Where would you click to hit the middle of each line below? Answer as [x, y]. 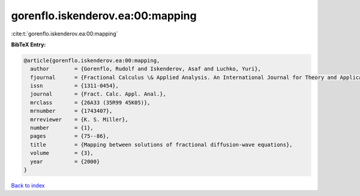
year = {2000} [65, 161]
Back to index [28, 185]
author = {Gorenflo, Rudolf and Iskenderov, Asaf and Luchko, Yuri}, [145, 69]
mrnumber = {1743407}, [71, 111]
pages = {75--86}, [70, 136]
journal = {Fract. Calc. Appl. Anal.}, [98, 94]
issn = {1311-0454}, [75, 86]
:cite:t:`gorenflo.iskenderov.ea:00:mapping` [64, 34]
